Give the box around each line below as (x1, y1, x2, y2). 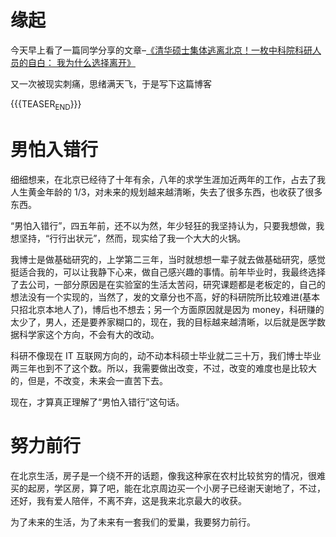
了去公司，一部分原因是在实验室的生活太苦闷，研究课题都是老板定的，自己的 (10, 278, 326, 290)
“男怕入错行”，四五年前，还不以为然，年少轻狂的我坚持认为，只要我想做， (10, 219, 317, 231)
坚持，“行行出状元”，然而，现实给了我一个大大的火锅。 (18, 232, 247, 244)
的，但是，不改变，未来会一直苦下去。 (10, 374, 168, 386)
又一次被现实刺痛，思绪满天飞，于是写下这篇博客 (10, 77, 212, 90)
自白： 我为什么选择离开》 (27, 56, 136, 68)
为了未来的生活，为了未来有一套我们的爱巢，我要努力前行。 (10, 516, 256, 528)
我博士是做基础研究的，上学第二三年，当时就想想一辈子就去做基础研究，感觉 (10, 253, 326, 265)
